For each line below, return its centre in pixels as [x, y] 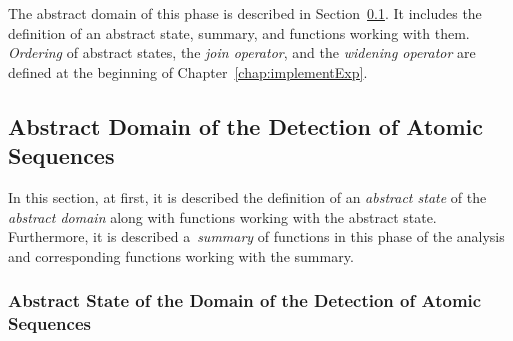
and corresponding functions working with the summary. [181, 255]
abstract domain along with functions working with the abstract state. [222, 216]
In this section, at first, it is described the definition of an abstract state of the [247, 196]
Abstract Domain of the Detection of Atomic [245, 125]
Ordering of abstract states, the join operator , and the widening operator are [242, 52]
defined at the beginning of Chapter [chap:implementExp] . [188, 71]
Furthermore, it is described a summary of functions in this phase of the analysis [256, 236]
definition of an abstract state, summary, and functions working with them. [239, 32]
